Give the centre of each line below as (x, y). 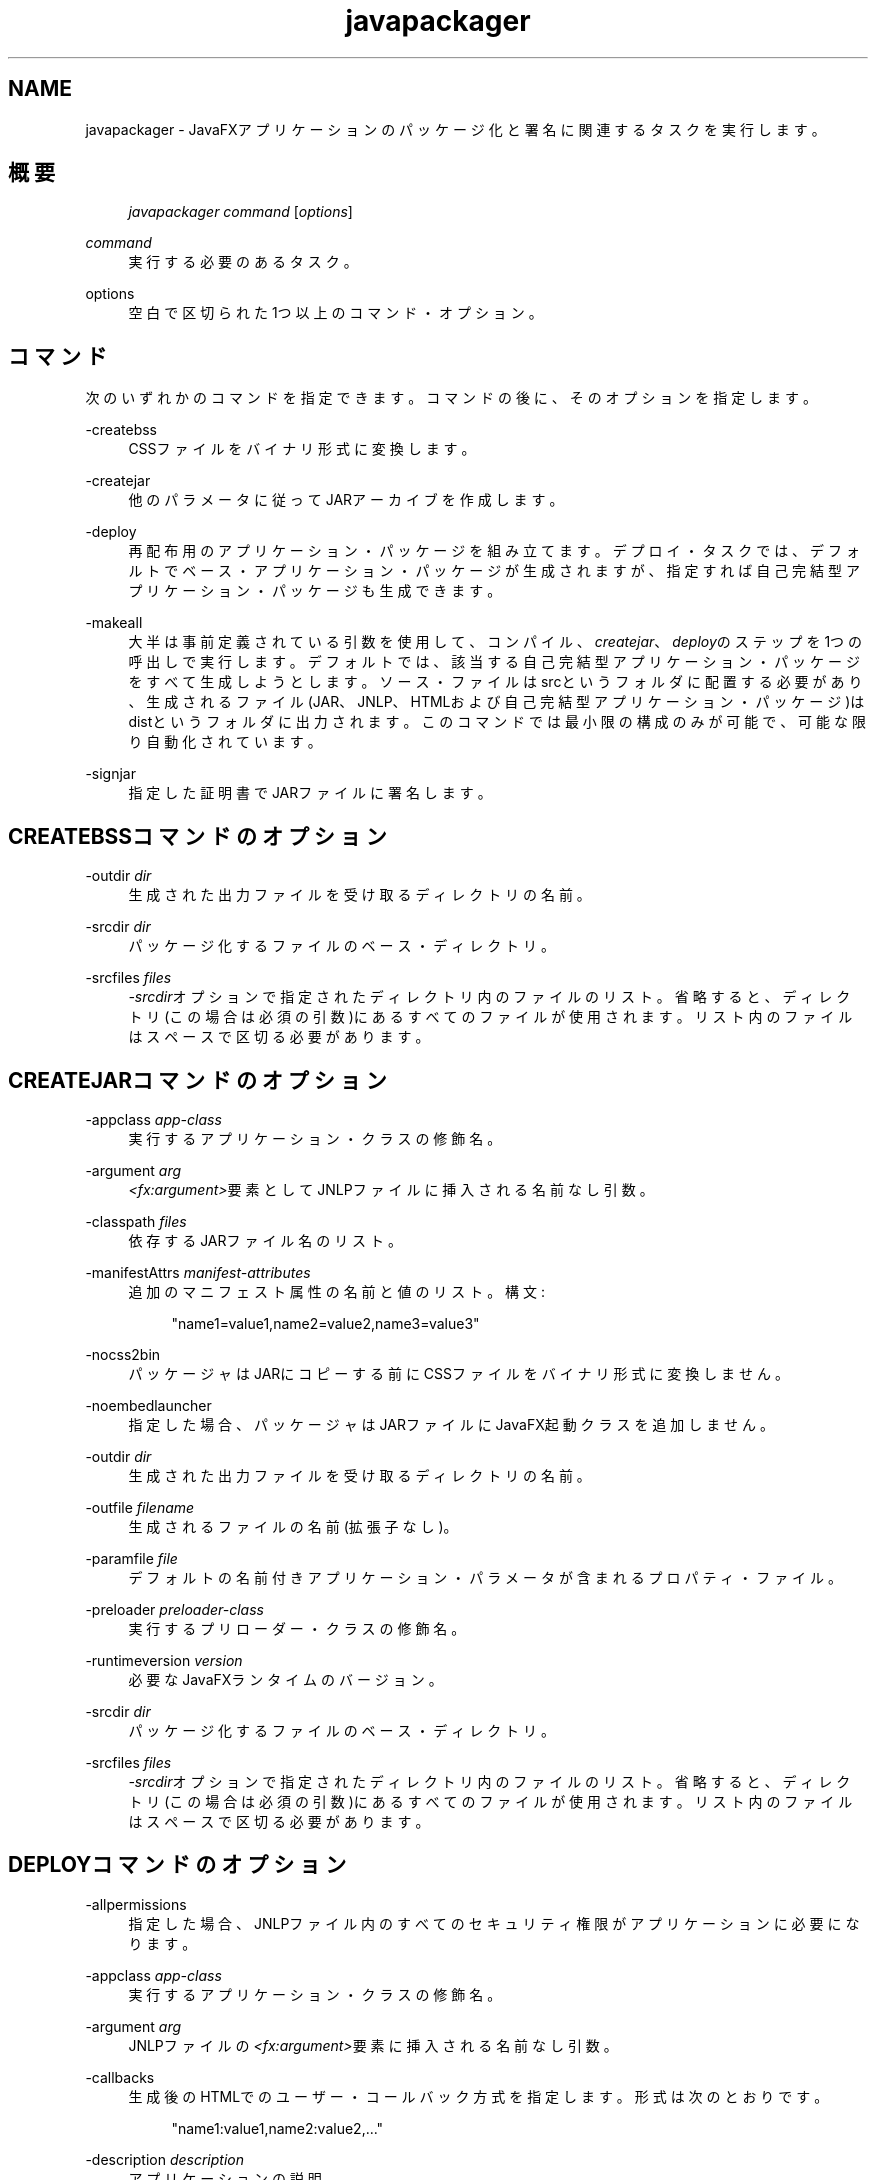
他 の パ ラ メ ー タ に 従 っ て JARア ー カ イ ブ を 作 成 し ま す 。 (346, 500)
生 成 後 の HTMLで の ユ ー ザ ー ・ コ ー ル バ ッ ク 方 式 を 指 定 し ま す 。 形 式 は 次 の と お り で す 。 (478, 2096)
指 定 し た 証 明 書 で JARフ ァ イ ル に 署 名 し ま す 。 (310, 793)
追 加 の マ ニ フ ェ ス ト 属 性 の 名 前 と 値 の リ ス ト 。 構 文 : (336, 1291)
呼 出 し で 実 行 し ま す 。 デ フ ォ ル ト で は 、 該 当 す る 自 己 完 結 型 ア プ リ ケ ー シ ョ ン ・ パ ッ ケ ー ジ (494, 662)
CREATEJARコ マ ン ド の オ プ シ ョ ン (197, 1080)
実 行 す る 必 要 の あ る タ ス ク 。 (243, 262)
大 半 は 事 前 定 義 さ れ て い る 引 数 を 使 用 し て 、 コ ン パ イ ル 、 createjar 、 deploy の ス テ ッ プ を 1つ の (495, 642)
